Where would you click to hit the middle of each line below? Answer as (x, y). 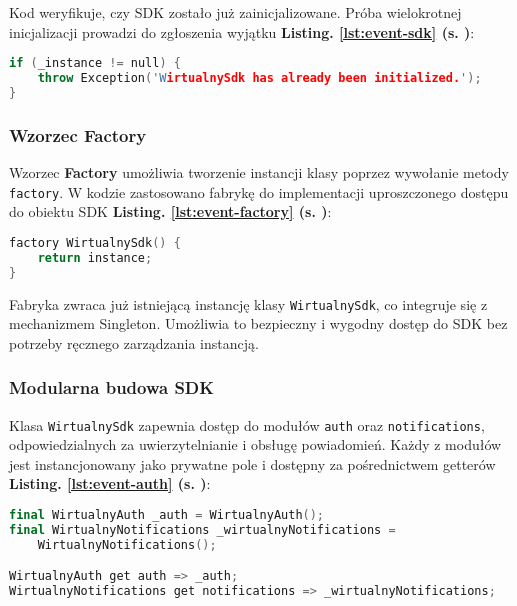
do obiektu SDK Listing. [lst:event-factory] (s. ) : (170, 211)
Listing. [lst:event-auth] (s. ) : (110, 483)
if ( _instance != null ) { (95, 63)
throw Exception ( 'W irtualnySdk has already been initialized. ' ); (259, 78)
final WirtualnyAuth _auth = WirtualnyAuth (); (167, 515)
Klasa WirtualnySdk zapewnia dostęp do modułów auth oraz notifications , (247, 424)
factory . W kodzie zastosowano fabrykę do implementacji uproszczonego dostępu (259, 191)
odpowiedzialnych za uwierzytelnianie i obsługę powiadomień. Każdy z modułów (255, 444)
